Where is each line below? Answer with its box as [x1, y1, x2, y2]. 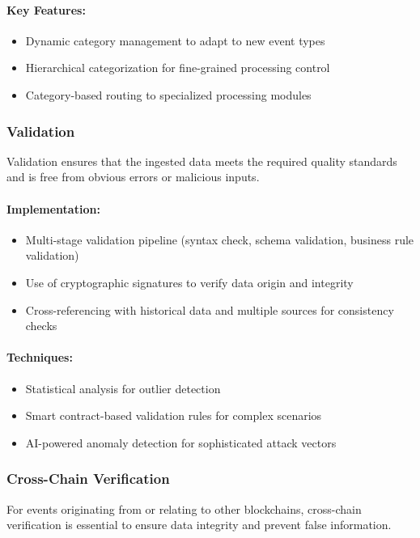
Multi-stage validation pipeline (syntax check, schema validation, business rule [25, 231, 414, 248]
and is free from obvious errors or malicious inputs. [6, 168, 260, 185]
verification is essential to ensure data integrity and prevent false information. [6, 516, 392, 533]
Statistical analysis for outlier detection [25, 379, 221, 396]
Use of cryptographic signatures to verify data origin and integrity [25, 273, 354, 290]
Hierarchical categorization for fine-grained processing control [25, 59, 330, 76]
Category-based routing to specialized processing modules [25, 86, 312, 103]
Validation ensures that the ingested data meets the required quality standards [6, 152, 397, 169]
